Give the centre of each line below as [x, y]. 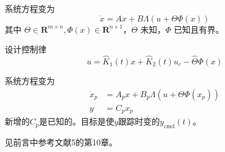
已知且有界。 [199, 29]
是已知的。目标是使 [76, 121]
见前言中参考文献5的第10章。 [61, 142]
